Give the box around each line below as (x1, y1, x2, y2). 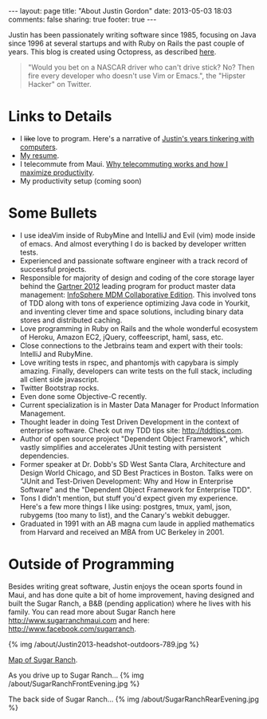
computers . (19, 142, 58, 152)
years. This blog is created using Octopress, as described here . (8, 47, 217, 57)
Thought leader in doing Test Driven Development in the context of (19, 417, 240, 426)
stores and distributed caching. (19, 315, 123, 325)
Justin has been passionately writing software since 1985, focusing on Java (8, 30, 257, 39)
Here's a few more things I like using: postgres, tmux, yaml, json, (19, 501, 233, 512)
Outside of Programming (8, 555, 175, 574)
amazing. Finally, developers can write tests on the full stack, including (19, 365, 253, 376)
